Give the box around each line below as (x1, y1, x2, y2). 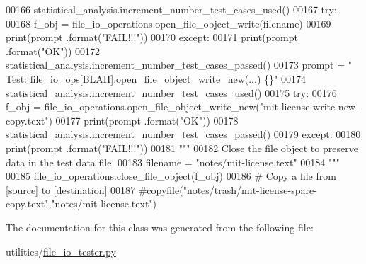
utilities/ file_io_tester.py (6, 243, 116, 258)
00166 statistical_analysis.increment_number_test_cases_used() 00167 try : (6, 2, 337, 16)
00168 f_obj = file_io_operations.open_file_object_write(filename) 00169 (6, 16, 331, 30)
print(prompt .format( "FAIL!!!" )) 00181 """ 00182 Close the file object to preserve (6, 140, 358, 155)
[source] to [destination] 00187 (6, 182, 135, 197)
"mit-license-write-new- (259, 99, 359, 114)
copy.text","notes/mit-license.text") (6, 196, 157, 211)
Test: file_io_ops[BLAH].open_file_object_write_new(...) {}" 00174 (6, 71, 306, 86)
